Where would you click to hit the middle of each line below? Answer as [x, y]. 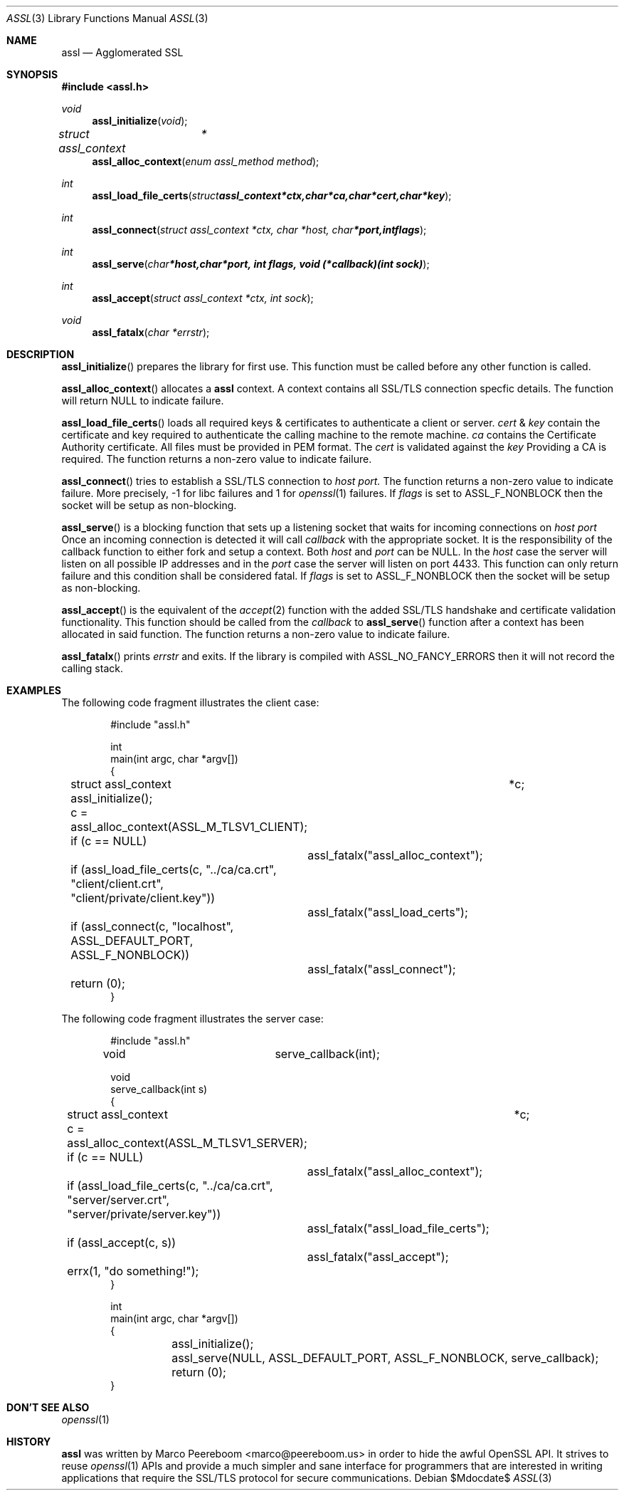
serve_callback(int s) [159, 1089]
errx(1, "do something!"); [133, 1271]
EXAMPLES [34, 690]
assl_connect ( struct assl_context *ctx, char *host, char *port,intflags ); [259, 230]
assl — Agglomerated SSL [122, 52]
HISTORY [29, 1442]
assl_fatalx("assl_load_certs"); [388, 912]
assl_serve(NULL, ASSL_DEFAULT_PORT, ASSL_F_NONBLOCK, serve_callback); [385, 1358]
